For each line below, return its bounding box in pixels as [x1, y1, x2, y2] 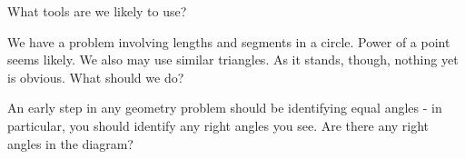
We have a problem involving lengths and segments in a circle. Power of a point [7, 32, 450, 51]
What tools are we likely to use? [7, 2, 187, 20]
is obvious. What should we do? [7, 67, 184, 86]
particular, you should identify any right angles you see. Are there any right [7, 115, 430, 134]
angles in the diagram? [7, 134, 134, 153]
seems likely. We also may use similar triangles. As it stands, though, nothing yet [7, 50, 459, 69]
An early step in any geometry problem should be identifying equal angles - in [7, 98, 442, 117]
